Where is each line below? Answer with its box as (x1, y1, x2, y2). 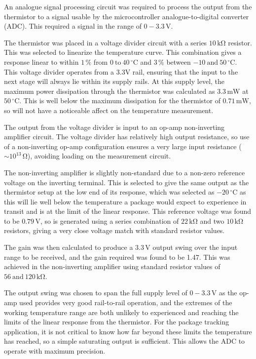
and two (200, 215, 224, 226)
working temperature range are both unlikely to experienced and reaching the (4, 307, 239, 317)
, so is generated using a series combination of (40, 215, 179, 226)
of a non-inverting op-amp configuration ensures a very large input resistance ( (4, 141, 242, 151)
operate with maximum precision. (4, 346, 106, 356)
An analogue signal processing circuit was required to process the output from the (4, 1, 252, 11)
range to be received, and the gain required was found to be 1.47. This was (4, 251, 230, 262)
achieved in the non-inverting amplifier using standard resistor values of (4, 261, 220, 272)
